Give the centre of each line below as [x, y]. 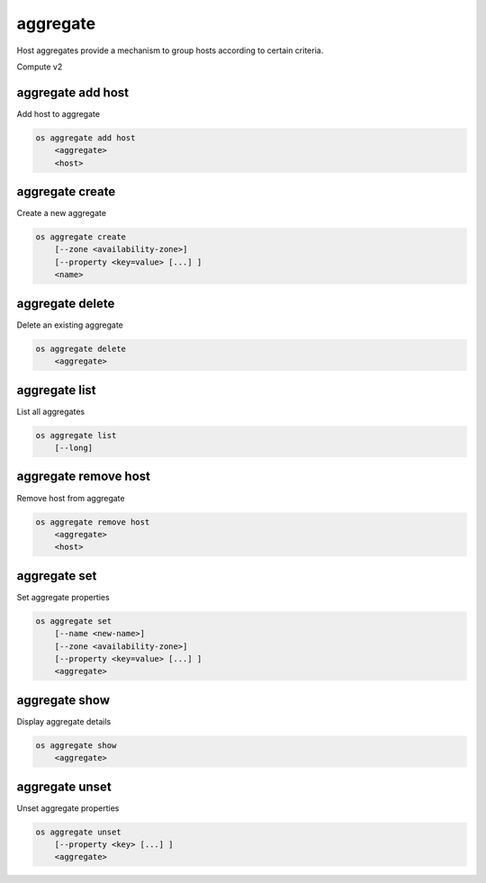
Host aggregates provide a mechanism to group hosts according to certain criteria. [170, 50]
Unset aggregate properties [68, 808]
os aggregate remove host [93, 522]
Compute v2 [40, 67]
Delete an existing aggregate [70, 325]
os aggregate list [76, 435]
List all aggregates [51, 411]
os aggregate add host [85, 138]
